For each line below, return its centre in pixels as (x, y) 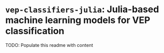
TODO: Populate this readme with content (49, 45)
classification (35, 31)
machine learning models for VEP (78, 20)
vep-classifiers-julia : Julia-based (82, 9)
